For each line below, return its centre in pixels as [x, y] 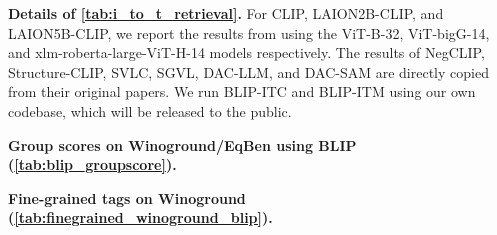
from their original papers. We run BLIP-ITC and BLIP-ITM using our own [242, 91]
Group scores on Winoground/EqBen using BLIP [182, 144]
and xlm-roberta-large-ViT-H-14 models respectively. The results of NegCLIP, [246, 52]
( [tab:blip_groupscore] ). [92, 164]
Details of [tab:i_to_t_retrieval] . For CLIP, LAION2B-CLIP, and [226, 13]
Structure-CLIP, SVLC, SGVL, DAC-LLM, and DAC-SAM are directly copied [248, 71]
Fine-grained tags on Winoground [127, 197]
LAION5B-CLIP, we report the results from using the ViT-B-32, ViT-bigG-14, [249, 32]
